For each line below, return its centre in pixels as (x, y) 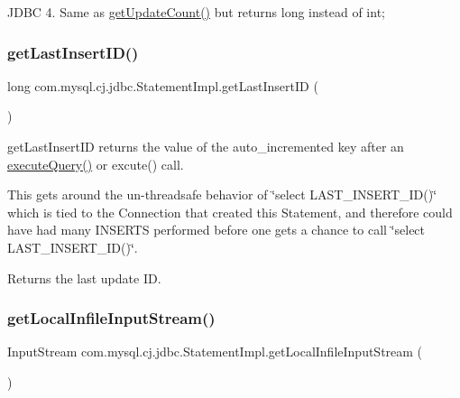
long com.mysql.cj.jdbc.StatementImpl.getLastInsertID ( (163, 85)
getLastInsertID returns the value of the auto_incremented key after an (206, 146)
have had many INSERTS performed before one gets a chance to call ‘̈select (216, 230)
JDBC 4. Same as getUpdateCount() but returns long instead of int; (196, 12)
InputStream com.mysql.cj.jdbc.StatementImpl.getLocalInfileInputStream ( (215, 352)
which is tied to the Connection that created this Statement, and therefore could (230, 212)
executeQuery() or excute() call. (96, 164)
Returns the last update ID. (84, 278)
